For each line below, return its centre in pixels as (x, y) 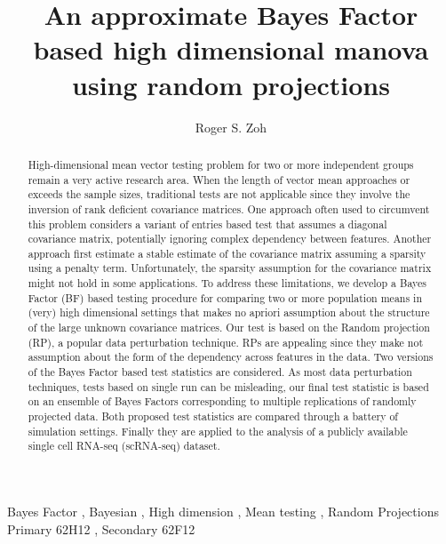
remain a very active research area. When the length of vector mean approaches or (219, 179)
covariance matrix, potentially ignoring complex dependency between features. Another (230, 239)
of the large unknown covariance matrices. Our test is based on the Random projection (229, 328)
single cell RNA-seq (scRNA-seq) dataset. (124, 446)
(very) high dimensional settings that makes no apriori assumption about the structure (229, 312)
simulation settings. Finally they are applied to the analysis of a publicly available (218, 431)
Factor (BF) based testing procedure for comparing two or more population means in (225, 297)
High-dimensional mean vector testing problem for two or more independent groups (221, 164)
